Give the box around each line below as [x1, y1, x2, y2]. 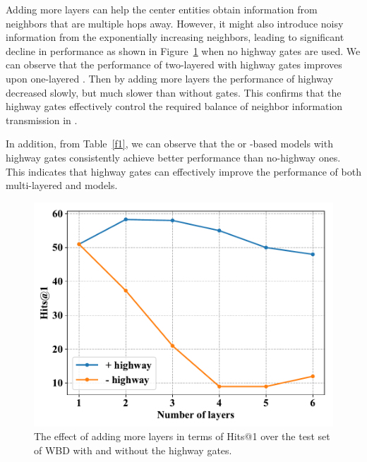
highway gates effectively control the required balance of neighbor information [6, 99, 343, 114]
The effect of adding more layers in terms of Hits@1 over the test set [34, 429, 330, 444]
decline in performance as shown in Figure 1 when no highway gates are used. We [6, 43, 361, 58]
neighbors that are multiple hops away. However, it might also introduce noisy [6, 16, 344, 30]
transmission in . [6, 112, 78, 127]
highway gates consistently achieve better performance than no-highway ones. [6, 150, 341, 164]
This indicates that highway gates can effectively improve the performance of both [6, 164, 361, 178]
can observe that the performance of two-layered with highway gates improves [6, 57, 342, 72]
